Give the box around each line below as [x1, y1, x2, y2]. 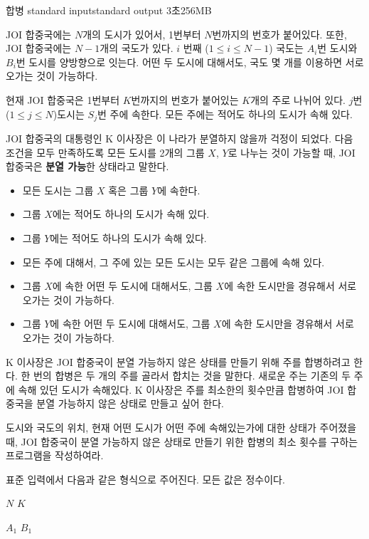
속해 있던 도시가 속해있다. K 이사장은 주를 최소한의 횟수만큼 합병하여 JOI [18, 382, 344, 397]
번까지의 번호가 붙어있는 [131, 92, 239, 107]
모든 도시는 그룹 [22, 182, 94, 197]
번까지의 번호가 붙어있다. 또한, [212, 26, 347, 41]
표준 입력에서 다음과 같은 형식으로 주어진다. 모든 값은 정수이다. [6, 471, 285, 486]
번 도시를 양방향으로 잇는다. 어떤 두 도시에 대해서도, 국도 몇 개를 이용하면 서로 [16, 54, 364, 69]
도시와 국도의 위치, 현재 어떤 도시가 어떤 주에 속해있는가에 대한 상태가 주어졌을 [6, 419, 357, 434]
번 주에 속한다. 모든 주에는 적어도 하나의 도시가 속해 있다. [97, 106, 353, 121]
